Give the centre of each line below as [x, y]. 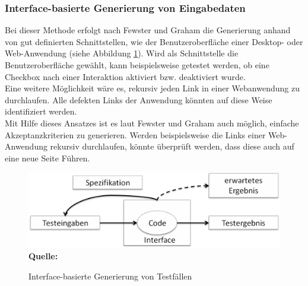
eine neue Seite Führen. [47, 158]
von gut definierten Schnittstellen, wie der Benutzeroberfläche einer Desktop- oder [154, 41]
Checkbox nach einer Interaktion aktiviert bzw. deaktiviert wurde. [125, 76]
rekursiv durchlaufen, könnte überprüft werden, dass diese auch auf [172, 146]
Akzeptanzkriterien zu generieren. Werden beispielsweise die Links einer [135, 134]
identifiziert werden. [41, 111]
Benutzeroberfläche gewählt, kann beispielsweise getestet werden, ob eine [137, 65]
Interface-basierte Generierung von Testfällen [110, 276]
